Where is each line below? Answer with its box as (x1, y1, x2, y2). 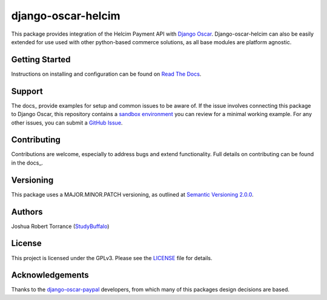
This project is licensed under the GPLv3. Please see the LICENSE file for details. (11, 254, 213, 261)
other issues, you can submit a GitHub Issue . (11, 119, 123, 126)
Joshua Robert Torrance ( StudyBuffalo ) (11, 223, 110, 230)
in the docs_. (11, 159, 44, 166)
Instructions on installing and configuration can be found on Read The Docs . (11, 70, 202, 77)
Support (11, 86, 43, 96)
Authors (11, 206, 43, 217)
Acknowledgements (11, 270, 89, 281)
